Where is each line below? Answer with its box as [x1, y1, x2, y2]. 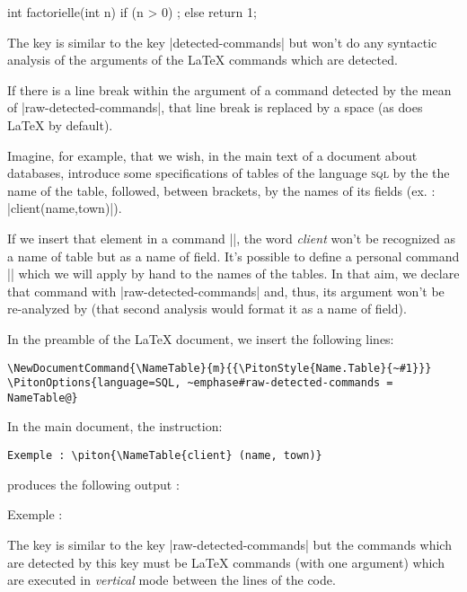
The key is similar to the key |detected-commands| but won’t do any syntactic [7, 32, 437, 51]
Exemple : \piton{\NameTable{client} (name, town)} [7, 449, 322, 463]
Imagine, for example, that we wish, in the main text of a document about [7, 146, 418, 164]
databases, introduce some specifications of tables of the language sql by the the [7, 163, 450, 182]
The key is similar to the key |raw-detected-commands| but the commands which [7, 535, 452, 553]
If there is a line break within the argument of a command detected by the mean [7, 80, 452, 99]
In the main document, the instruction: [7, 417, 223, 436]
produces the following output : [7, 474, 180, 493]
